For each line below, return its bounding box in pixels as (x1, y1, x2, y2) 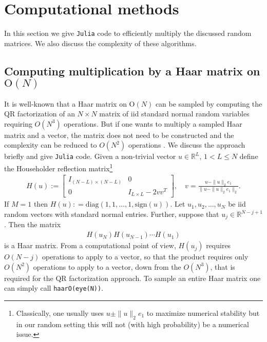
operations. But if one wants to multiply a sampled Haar (64, 118, 242, 129)
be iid (228, 198, 246, 209)
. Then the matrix (4, 219, 61, 230)
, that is (210, 261, 235, 272)
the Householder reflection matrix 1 (4, 162, 113, 173)
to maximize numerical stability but (146, 307, 260, 318)
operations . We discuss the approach (128, 139, 245, 150)
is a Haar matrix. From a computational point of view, (4, 240, 176, 251)
